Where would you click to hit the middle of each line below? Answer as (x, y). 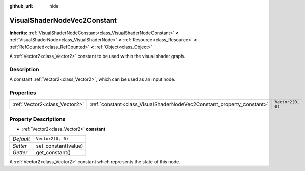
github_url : (21, 6)
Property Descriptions (37, 119)
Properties (23, 93)
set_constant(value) (59, 146)
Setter (20, 146)
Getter (20, 152)
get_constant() (53, 152)
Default (21, 139)
